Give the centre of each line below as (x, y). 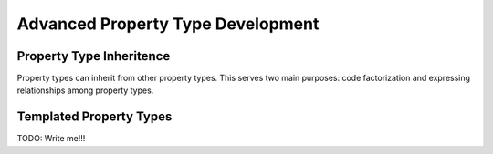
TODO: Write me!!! (51, 139)
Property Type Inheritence (94, 56)
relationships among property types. (85, 90)
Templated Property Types (94, 117)
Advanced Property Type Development (168, 24)
